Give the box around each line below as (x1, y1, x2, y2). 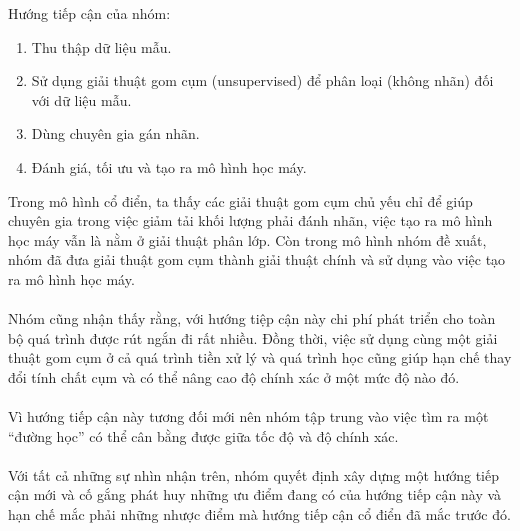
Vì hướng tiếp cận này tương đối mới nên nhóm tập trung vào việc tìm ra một (8, 406, 489, 427)
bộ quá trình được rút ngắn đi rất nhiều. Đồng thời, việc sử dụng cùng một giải (8, 327, 498, 348)
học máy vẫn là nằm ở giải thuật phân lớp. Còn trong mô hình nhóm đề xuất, (8, 229, 487, 250)
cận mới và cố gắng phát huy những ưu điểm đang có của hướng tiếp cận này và (8, 484, 502, 505)
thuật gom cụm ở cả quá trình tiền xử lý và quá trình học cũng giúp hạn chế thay (8, 347, 512, 368)
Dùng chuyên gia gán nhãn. (31, 123, 200, 144)
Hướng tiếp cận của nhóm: (8, 3, 171, 23)
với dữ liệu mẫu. (31, 89, 132, 110)
